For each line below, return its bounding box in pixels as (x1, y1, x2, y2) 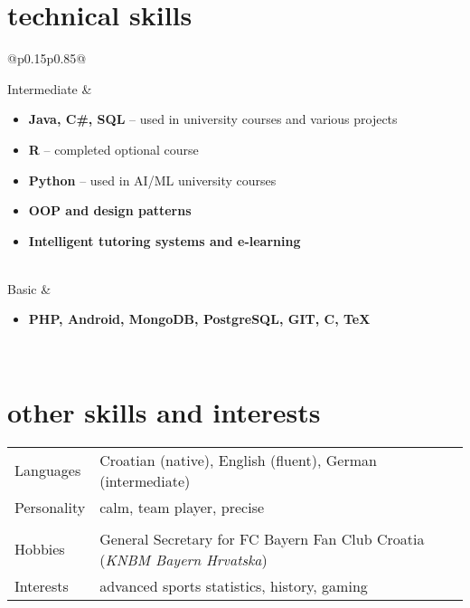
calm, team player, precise (99, 496, 265, 518)
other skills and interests (7, 393, 321, 430)
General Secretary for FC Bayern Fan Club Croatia (99, 527, 425, 549)
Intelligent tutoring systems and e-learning (28, 231, 301, 250)
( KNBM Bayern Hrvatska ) (99, 548, 268, 570)
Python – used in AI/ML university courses (28, 170, 277, 189)
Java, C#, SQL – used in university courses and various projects (28, 109, 398, 128)
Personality (14, 496, 86, 518)
